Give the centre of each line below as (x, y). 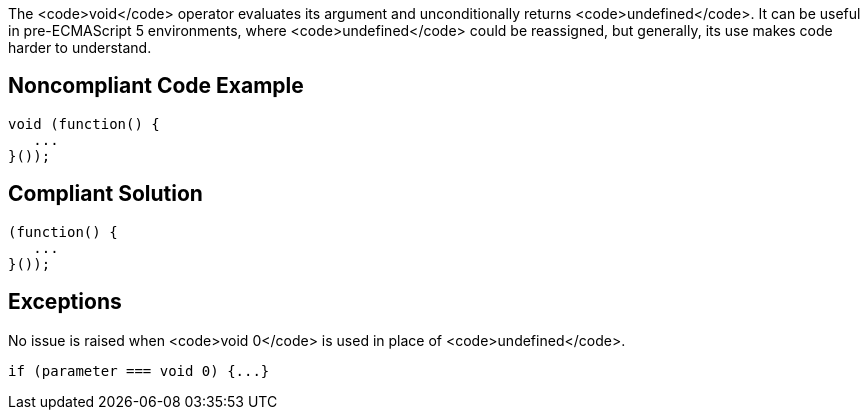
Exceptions (65, 302)
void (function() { (84, 123)
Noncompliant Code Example (156, 86)
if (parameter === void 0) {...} (139, 370)
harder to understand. (80, 47)
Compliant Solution (105, 194)
